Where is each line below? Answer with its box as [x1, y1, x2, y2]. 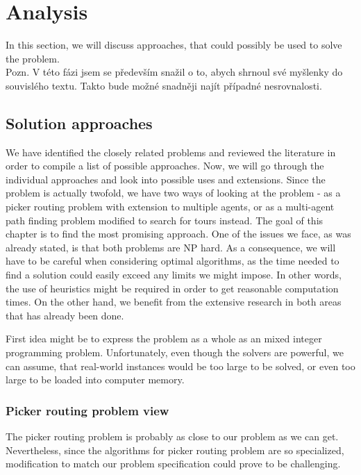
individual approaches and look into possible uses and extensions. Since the [6, 172, 326, 186]
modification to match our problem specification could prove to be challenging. [6, 456, 341, 471]
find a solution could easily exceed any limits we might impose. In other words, [6, 267, 342, 282]
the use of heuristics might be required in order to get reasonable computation [6, 281, 339, 295]
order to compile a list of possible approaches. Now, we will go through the [6, 158, 324, 173]
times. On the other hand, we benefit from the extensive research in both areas [6, 294, 342, 309]
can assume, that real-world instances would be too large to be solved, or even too [6, 358, 355, 373]
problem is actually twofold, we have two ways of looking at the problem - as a [6, 185, 341, 200]
